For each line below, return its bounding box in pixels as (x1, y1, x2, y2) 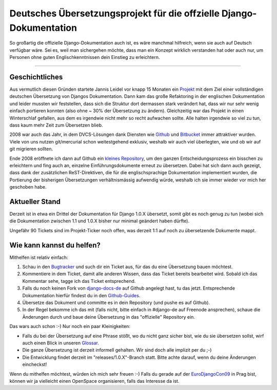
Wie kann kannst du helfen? (9, 241, 101, 250)
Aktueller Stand (9, 197, 61, 206)
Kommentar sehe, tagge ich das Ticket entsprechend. (22, 278, 136, 284)
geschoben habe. (9, 184, 47, 190)
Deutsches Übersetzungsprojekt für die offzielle (9, 8, 220, 19)
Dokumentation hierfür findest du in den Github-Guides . (22, 292, 141, 298)
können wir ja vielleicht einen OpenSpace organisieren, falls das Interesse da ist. (9, 378, 180, 384)
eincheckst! (22, 361, 47, 367)
